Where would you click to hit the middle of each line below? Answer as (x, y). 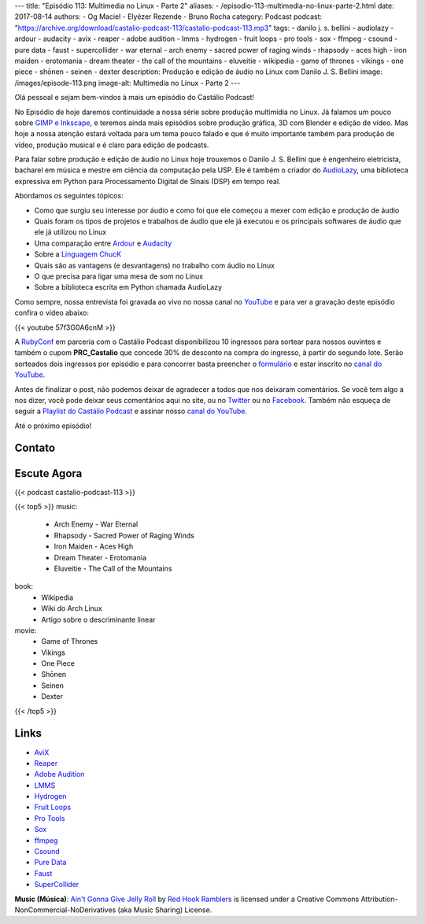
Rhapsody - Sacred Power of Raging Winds (124, 535)
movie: (26, 630)
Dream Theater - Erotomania (100, 557)
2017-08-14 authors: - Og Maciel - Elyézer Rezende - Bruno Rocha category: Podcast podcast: (168, 17)
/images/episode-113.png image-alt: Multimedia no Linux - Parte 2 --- (128, 83)
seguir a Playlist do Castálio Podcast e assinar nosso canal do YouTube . (131, 411)
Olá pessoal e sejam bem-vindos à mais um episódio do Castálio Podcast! (135, 98)
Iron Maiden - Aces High (94, 546)
